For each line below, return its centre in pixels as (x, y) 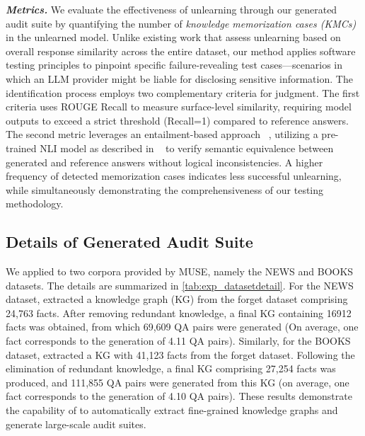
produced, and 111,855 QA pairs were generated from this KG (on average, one (178, 382)
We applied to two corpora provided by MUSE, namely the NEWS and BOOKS (180, 271)
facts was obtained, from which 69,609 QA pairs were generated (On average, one (182, 327)
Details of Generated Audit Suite (129, 242)
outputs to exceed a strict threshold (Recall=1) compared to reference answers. (177, 120)
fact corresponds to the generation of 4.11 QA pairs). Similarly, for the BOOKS (178, 341)
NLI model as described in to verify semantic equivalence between (187, 148)
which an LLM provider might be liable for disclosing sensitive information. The (179, 78)
